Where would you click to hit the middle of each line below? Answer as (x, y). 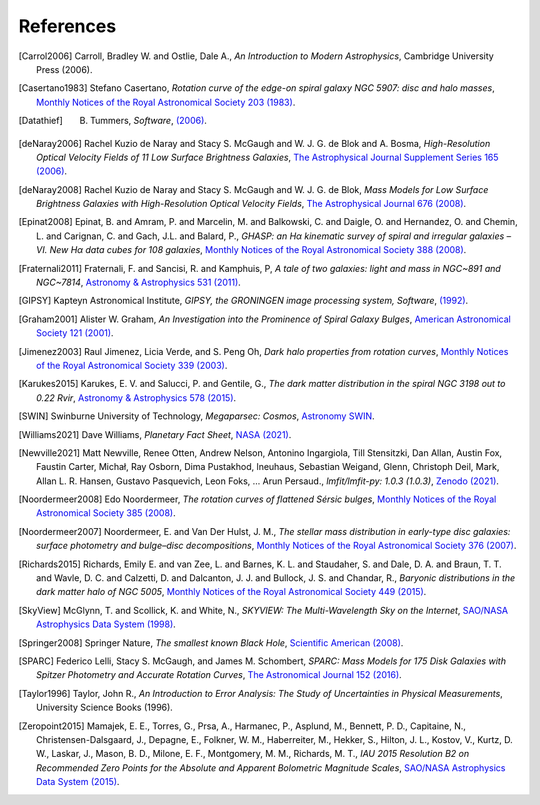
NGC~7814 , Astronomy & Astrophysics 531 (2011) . (139, 282)
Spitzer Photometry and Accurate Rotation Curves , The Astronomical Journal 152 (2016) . (219, 675)
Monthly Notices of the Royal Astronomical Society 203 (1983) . (166, 102)
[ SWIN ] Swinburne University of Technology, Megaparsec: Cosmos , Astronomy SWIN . (196, 416)
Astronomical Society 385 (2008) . (106, 513)
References (67, 26)
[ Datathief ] (41, 121)
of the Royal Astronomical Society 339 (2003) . (132, 365)
